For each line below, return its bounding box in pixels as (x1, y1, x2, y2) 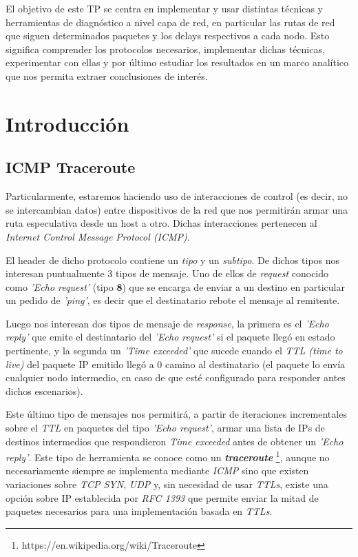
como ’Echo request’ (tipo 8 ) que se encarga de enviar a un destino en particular (6, 279, 345, 294)
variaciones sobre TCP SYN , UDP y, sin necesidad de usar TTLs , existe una (6, 477, 328, 492)
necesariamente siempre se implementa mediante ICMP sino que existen (6, 463, 309, 478)
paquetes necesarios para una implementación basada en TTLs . (6, 504, 273, 518)
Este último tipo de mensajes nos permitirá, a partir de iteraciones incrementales (6, 407, 347, 421)
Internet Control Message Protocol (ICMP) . (6, 229, 190, 243)
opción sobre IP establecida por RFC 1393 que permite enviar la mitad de (6, 490, 319, 505)
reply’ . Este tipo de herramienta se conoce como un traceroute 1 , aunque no (6, 448, 330, 464)
